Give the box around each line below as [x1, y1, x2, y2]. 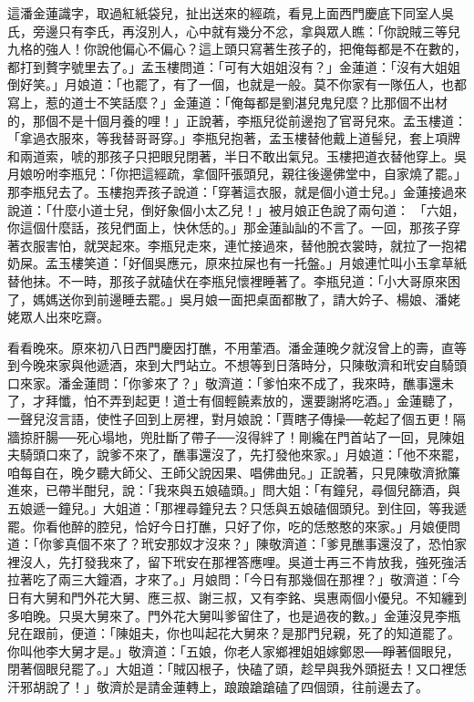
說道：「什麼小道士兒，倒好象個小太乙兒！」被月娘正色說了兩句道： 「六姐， [7, 200, 465, 219]
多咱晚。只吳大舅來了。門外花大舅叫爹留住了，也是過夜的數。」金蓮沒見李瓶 [7, 605, 460, 625]
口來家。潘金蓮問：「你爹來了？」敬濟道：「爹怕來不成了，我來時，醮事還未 [7, 373, 454, 392]
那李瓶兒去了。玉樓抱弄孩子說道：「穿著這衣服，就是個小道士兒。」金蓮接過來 [7, 181, 467, 201]
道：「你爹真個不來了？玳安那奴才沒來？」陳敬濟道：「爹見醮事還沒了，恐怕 [7, 534, 454, 553]
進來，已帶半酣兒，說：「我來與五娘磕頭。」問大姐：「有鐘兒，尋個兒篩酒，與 [7, 480, 460, 500]
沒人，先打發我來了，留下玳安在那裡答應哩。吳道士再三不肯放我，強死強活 [19, 552, 467, 571]
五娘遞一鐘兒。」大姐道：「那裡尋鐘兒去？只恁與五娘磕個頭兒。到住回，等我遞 [7, 499, 467, 518]
